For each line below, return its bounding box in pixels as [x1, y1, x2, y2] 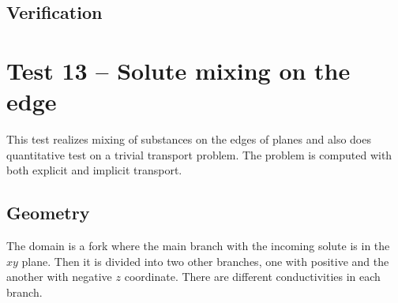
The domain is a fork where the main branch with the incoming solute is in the [6, 238, 390, 254]
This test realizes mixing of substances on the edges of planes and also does [6, 131, 371, 148]
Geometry [6, 200, 90, 225]
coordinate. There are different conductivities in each [124, 268, 381, 285]
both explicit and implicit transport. [6, 162, 182, 178]
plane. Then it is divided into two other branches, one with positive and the [21, 252, 389, 269]
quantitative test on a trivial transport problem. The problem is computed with [6, 146, 392, 163]
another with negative [6, 268, 112, 285]
